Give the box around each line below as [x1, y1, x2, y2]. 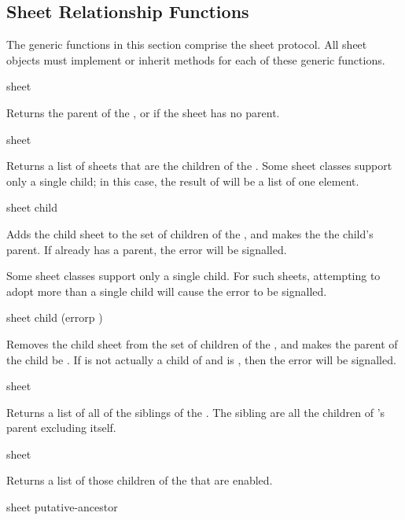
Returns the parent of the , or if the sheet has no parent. [6, 104, 280, 120]
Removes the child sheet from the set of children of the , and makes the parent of [6, 335, 398, 352]
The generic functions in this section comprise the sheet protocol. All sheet [6, 36, 367, 53]
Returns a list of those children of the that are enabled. [6, 472, 273, 489]
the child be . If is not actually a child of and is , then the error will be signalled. [6, 351, 396, 367]
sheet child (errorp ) [6, 309, 103, 326]
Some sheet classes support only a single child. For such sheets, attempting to [6, 267, 381, 284]
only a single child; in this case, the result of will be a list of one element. [6, 172, 359, 189]
